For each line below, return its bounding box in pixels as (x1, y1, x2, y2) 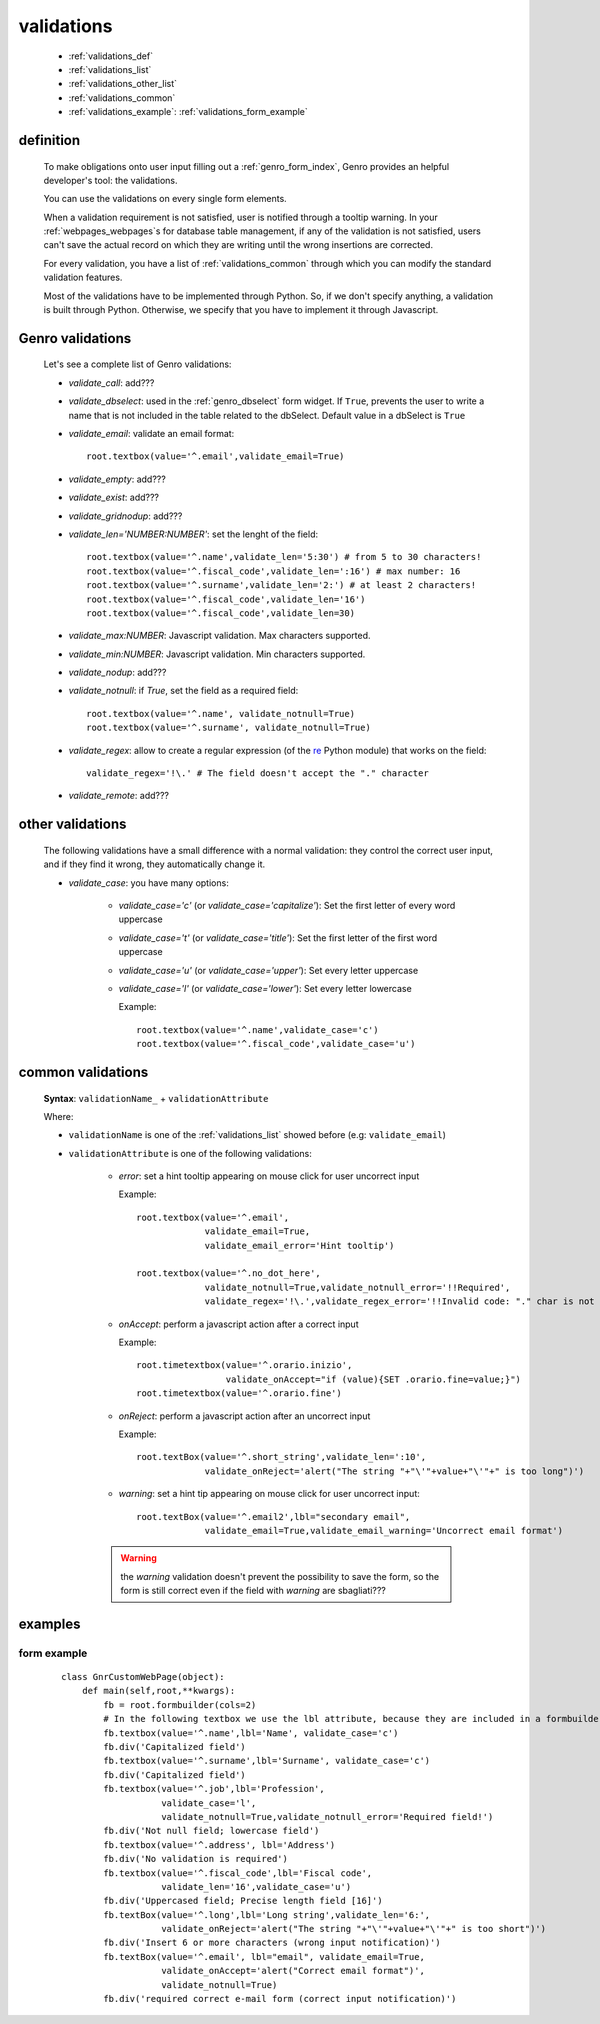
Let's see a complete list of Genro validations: (43, 358, 232, 370)
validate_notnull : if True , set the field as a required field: (68, 685, 299, 697)
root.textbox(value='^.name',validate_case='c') (136, 1024, 379, 1035)
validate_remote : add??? (68, 790, 170, 802)
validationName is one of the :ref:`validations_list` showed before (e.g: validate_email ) (68, 1129, 447, 1141)
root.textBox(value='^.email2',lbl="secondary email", (136, 1511, 411, 1522)
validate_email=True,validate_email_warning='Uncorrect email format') (204, 1525, 564, 1536)
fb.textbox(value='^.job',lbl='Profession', (103, 1783, 325, 1795)
